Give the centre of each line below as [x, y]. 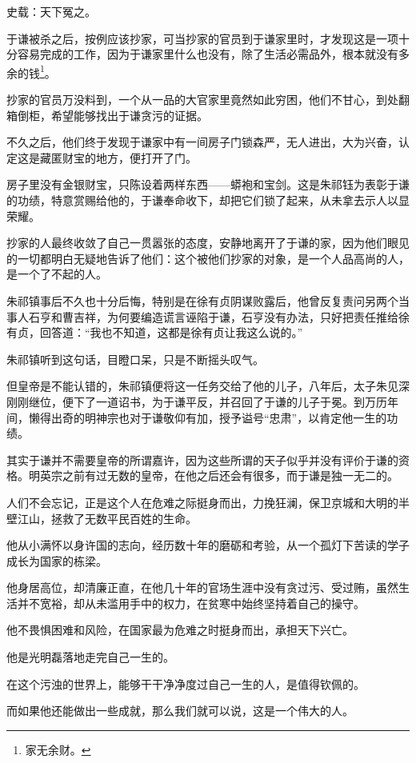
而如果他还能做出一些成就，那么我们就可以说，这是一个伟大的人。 [180, 711]
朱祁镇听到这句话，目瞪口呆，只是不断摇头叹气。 [135, 359]
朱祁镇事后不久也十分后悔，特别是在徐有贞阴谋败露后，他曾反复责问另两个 [202, 300]
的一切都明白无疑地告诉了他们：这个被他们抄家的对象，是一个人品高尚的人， [208, 258]
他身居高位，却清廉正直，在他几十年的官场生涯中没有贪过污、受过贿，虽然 [202, 587]
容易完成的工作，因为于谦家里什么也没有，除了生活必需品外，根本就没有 [208, 54]
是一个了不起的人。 [57, 274]
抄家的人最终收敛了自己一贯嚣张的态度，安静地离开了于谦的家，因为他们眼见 [208, 243]
